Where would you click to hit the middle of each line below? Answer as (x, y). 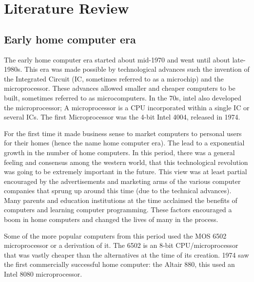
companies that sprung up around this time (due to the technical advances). (118, 191)
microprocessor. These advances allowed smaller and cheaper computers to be (120, 88)
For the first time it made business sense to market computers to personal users (123, 133)
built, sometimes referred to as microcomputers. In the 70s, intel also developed (123, 97)
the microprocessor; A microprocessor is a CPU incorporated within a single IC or (127, 107)
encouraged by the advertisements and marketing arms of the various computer (122, 181)
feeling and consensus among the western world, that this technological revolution (126, 162)
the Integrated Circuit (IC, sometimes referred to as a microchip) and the (114, 78)
